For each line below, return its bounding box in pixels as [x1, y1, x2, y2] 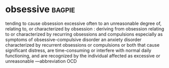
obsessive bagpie [5, 4, 75, 15]
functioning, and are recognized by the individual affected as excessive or [5, 52, 160, 59]
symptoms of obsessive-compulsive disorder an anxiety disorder [5, 37, 142, 43]
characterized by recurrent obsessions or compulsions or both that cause [5, 42, 160, 48]
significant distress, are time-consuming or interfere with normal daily [5, 47, 152, 53]
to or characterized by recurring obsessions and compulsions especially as [5, 31, 163, 37]
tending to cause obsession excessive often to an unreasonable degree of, [5, 20, 162, 26]
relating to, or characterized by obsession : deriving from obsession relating [5, 25, 164, 31]
